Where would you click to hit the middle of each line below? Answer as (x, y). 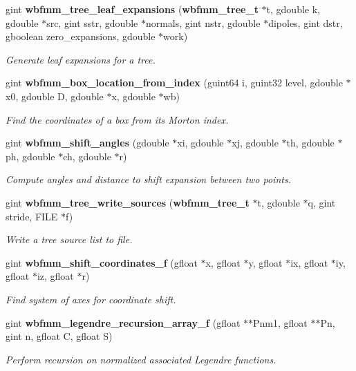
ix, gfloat (309, 262)
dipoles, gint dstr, (306, 22)
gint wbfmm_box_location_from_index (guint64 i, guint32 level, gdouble (174, 83)
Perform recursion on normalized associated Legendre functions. (141, 359)
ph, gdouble (30, 156)
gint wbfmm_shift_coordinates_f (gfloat (102, 262)
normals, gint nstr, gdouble (203, 22)
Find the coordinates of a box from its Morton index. (117, 119)
